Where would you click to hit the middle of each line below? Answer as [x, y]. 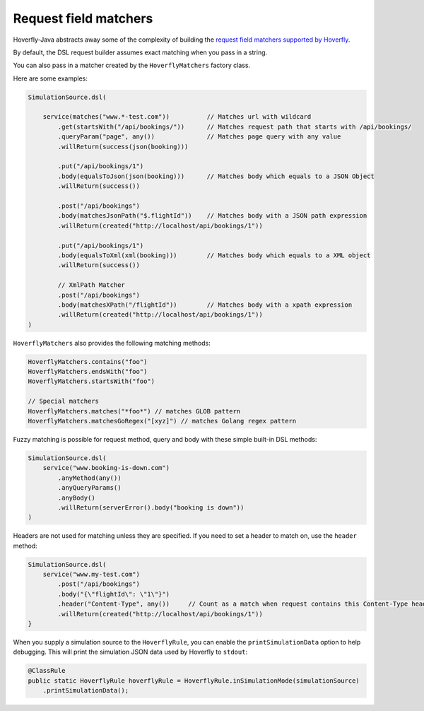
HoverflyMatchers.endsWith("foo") [88, 372]
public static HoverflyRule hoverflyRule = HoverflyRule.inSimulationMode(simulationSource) [194, 681]
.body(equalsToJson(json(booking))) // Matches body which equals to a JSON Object [216, 176]
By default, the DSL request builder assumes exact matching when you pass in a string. [140, 52]
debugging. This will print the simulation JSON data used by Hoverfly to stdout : [130, 652]
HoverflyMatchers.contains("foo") [88, 362]
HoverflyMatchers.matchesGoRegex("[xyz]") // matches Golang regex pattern [162, 421]
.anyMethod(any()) [89, 478]
